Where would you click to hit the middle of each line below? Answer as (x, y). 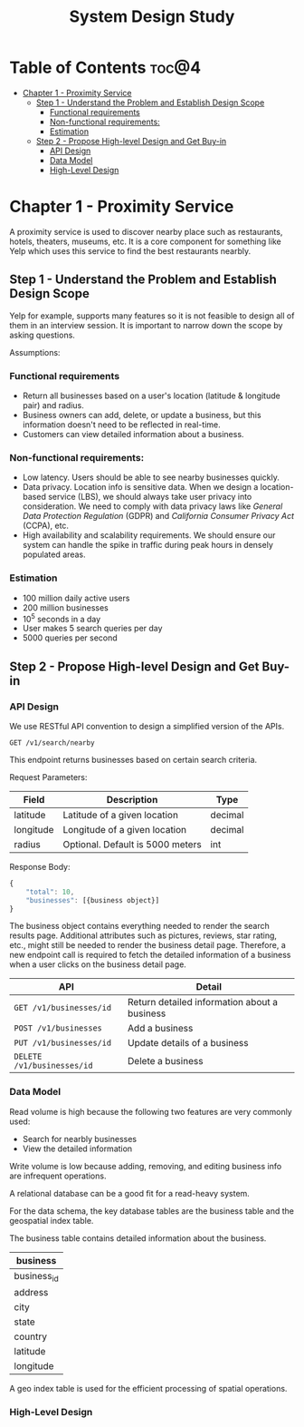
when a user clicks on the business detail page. (98, 964)
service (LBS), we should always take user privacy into (150, 497)
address (31, 1292)
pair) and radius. (53, 405)
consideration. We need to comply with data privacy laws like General (152, 506)
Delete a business (166, 1061)
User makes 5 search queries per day (92, 629)
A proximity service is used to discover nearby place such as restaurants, (146, 231)
